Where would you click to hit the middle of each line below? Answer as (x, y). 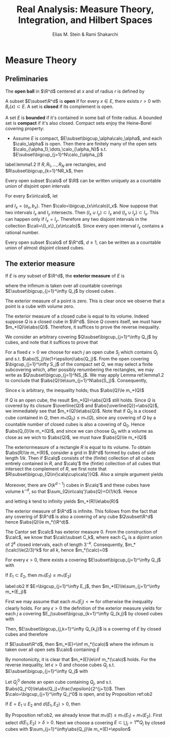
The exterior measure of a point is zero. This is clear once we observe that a (85, 301)
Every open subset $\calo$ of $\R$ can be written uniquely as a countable (83, 181)
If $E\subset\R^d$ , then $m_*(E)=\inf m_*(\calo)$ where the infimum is (79, 644)
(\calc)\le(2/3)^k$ (24, 550)
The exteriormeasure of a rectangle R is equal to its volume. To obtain (78, 447)
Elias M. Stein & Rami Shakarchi (85, 34)
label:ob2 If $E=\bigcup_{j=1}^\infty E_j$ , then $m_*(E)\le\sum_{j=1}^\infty (83, 586)
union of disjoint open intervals (38, 186)
